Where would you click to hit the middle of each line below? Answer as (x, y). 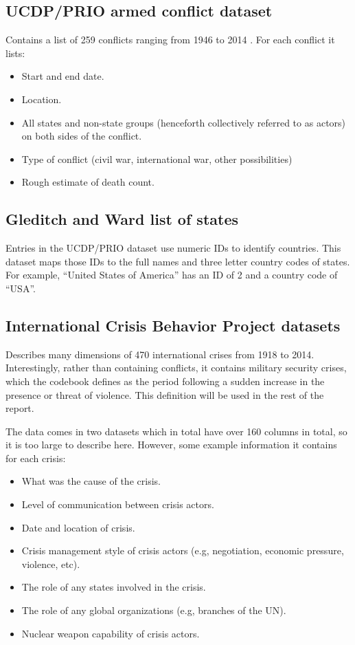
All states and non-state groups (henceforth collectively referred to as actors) (184, 122)
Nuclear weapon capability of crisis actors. (111, 633)
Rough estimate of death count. (88, 182)
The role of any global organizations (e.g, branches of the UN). (154, 610)
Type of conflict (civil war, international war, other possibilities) (157, 158)
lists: (15, 53)
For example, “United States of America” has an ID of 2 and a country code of (172, 275)
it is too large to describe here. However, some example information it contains (171, 445)
